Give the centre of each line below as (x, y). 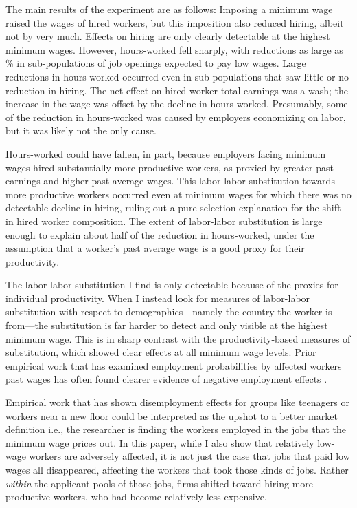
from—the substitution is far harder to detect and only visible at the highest (167, 325)
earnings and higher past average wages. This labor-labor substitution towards (170, 181)
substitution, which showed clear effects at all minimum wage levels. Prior (161, 352)
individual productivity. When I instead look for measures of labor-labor (158, 298)
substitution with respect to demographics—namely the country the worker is (169, 311)
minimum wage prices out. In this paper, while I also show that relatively (160, 442)
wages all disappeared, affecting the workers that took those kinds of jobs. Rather (177, 469)
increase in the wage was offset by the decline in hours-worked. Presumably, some (177, 104)
